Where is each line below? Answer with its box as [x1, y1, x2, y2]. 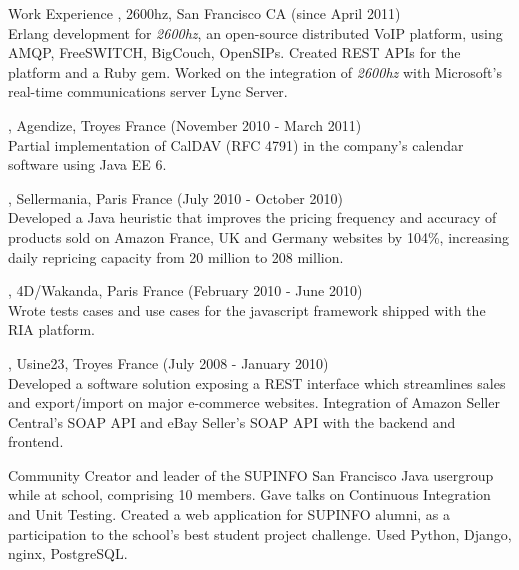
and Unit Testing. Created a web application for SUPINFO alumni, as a [8, 504, 451, 525]
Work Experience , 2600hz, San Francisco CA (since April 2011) [8, 3, 401, 23]
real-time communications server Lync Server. [8, 81, 288, 102]
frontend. [8, 431, 64, 452]
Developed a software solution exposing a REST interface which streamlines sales [8, 372, 506, 393]
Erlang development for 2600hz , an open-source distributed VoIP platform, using [8, 22, 503, 43]
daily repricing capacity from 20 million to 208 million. [8, 246, 344, 267]
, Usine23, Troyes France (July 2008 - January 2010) [8, 352, 329, 373]
